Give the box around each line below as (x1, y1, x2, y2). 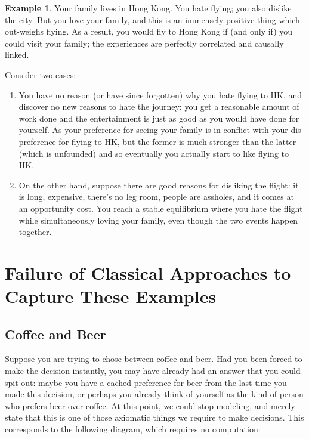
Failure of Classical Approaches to (5, 260, 291, 285)
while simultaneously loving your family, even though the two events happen (18, 214, 298, 226)
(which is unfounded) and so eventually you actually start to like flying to (18, 147, 289, 159)
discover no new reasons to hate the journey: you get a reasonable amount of (18, 100, 299, 113)
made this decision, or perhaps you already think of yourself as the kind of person (5, 388, 304, 400)
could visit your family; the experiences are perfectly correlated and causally (5, 36, 284, 49)
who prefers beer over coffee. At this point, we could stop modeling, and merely (5, 399, 295, 412)
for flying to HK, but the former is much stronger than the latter (58, 135, 296, 147)
